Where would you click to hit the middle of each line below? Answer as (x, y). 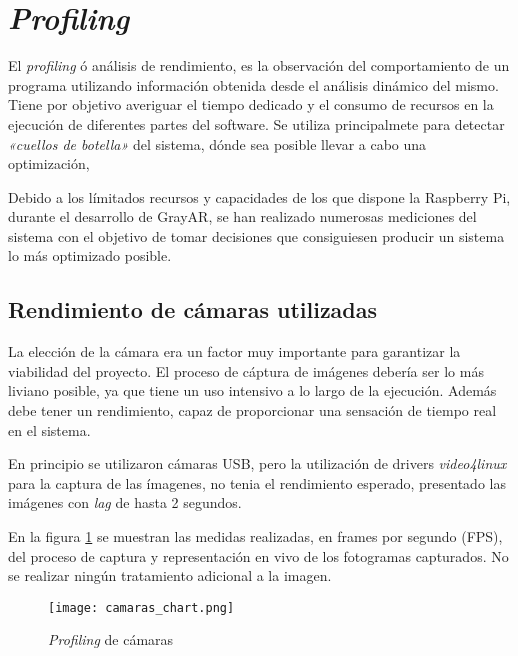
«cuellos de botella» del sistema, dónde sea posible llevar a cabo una (217, 143)
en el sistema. (49, 429)
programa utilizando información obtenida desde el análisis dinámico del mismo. (253, 84)
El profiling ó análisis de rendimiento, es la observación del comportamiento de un (259, 65)
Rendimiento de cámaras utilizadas (193, 309)
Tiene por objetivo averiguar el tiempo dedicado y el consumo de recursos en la (251, 104)
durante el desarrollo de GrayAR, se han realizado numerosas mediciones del (242, 216)
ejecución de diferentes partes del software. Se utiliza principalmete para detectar (256, 123)
